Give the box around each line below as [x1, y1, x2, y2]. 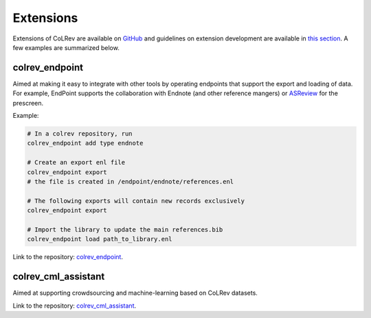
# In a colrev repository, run [27, 130, 133, 137]
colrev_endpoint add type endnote [27, 139, 144, 147]
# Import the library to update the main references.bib [27, 225, 223, 233]
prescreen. [12, 99, 44, 107]
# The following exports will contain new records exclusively [27, 197, 245, 205]
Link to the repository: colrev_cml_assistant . [12, 302, 137, 310]
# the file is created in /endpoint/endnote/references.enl [27, 178, 234, 185]
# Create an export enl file [27, 158, 126, 167]
